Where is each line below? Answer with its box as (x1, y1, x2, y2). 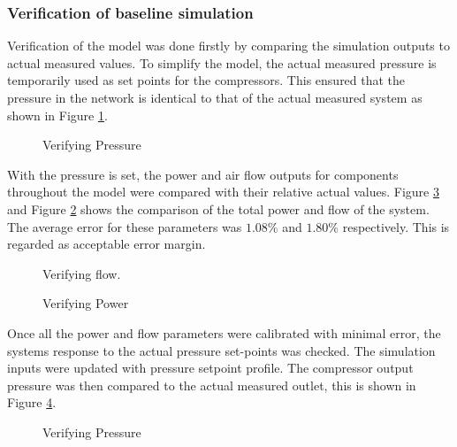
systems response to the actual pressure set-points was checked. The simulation (7, 341, 436, 359)
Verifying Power (42, 294, 129, 312)
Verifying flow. (42, 264, 121, 282)
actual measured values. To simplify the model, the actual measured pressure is (7, 53, 437, 72)
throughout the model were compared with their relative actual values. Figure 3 (7, 182, 439, 201)
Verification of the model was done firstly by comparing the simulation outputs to (7, 36, 450, 55)
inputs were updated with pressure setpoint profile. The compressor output (7, 358, 414, 377)
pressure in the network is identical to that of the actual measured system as (7, 89, 423, 106)
